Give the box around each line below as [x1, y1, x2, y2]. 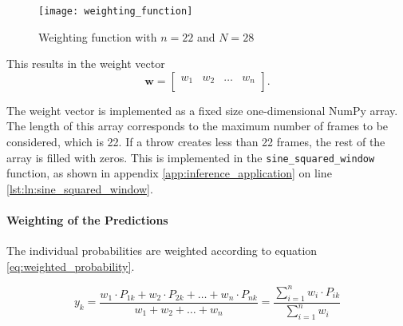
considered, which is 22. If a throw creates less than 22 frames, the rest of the [6, 133, 385, 150]
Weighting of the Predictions [6, 212, 168, 229]
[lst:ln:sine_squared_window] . [6, 180, 153, 197]
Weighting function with [38, 28, 157, 45]
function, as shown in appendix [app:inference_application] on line [6, 165, 332, 181]
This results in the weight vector [6, 55, 165, 72]
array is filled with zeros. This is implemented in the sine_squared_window [6, 149, 375, 165]
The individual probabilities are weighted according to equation [6, 242, 318, 259]
